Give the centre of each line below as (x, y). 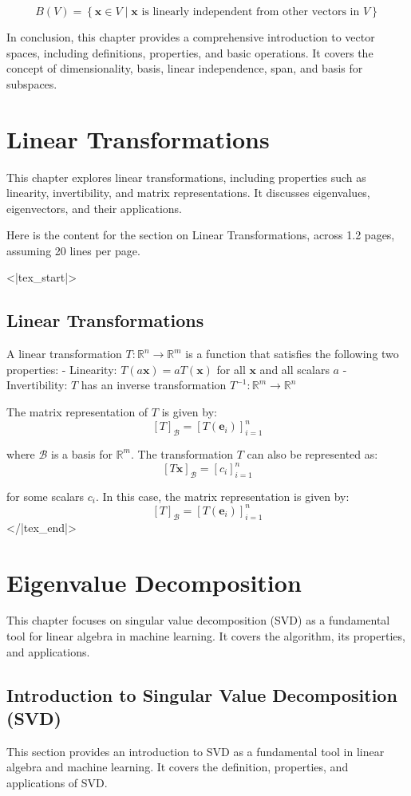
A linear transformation (64, 354)
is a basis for (82, 453)
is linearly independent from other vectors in (251, 12)
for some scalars (45, 496)
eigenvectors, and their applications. (94, 208)
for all (231, 369)
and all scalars (294, 369)
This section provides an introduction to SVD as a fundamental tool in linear (196, 751)
